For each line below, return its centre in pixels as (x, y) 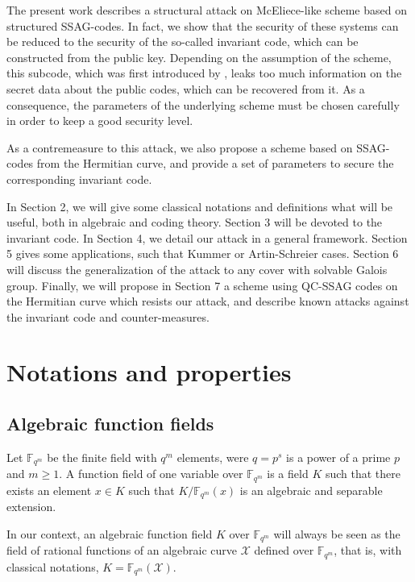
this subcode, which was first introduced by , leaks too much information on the (204, 73)
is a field (288, 474)
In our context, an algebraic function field (110, 533)
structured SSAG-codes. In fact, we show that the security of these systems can (203, 25)
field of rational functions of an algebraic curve (122, 550)
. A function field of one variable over (151, 474)
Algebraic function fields (110, 424)
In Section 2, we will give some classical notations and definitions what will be (200, 206)
